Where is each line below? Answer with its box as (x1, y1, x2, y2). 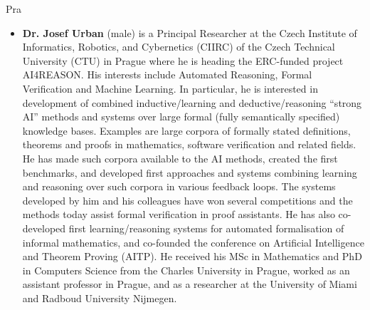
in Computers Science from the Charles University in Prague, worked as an (22, 262, 350, 277)
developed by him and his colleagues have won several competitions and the (22, 192, 353, 207)
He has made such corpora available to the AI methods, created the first (22, 150, 338, 165)
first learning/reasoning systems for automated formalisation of (68, 220, 344, 235)
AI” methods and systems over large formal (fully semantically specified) (22, 109, 340, 124)
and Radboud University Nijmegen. (22, 290, 177, 305)
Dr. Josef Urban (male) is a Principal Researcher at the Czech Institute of (22, 25, 357, 40)
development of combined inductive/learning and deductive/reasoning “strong (22, 95, 362, 110)
